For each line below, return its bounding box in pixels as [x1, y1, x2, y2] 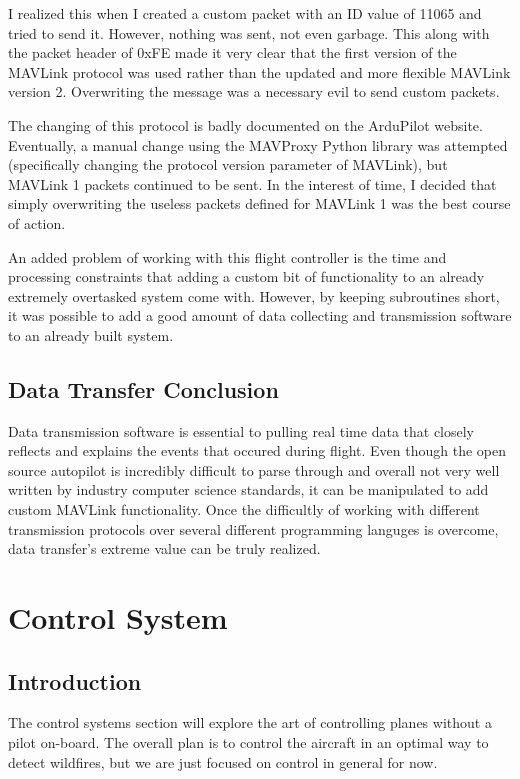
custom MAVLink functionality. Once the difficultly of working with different [8, 499, 480, 520]
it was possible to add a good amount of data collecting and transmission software [8, 305, 512, 326]
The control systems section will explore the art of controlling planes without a [8, 712, 492, 733]
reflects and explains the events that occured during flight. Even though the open [8, 440, 506, 461]
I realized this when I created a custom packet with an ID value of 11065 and [8, 3, 482, 23]
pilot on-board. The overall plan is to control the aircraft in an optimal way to [8, 732, 489, 753]
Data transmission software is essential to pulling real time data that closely [8, 420, 475, 441]
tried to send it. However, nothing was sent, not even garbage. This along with [8, 22, 490, 43]
